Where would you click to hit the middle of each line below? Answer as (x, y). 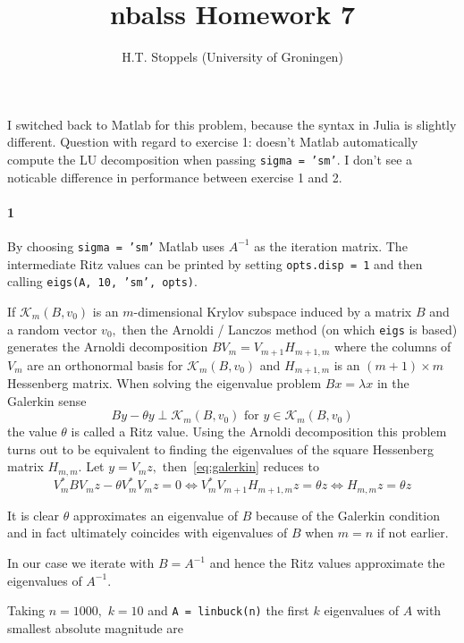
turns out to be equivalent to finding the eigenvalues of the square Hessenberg (220, 448)
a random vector (52, 329)
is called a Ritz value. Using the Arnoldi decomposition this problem (259, 431)
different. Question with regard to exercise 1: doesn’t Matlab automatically (213, 142)
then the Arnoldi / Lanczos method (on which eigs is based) (290, 329)
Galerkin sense (47, 400)
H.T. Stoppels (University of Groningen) (232, 57)
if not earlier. (413, 533)
